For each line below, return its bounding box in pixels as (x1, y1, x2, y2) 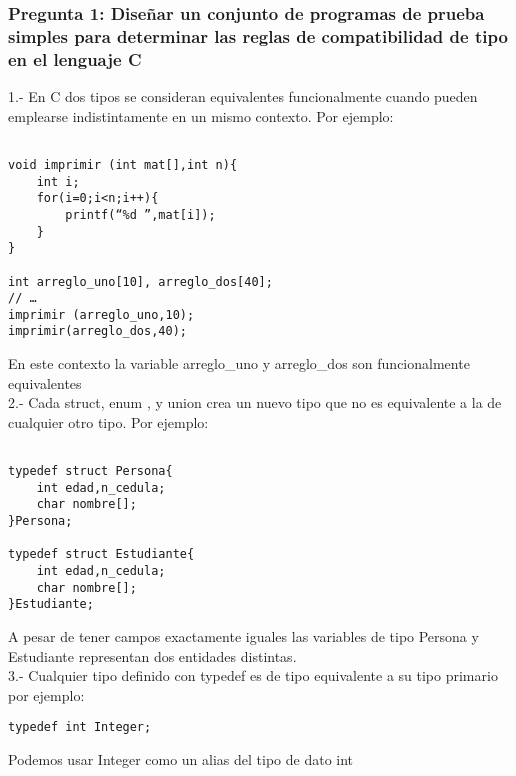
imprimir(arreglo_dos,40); (8, 324, 187, 339)
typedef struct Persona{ (8, 464, 173, 479)
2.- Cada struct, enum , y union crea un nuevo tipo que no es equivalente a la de (8, 392, 502, 413)
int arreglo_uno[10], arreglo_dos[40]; (8, 274, 273, 289)
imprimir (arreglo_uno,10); (8, 307, 195, 322)
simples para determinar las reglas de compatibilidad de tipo (8, 23, 508, 48)
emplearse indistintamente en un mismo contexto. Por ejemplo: (8, 105, 394, 126)
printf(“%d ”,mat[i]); (65, 207, 216, 222)
